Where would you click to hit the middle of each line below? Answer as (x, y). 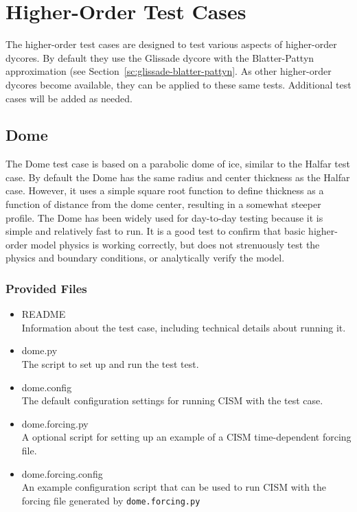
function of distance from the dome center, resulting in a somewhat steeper (163, 204)
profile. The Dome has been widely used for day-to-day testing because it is (164, 217)
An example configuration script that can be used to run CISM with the (174, 487)
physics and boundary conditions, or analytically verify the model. (145, 258)
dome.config (47, 387)
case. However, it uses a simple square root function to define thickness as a (165, 190)
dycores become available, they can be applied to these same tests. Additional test (178, 84)
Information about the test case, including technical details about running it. (184, 327)
